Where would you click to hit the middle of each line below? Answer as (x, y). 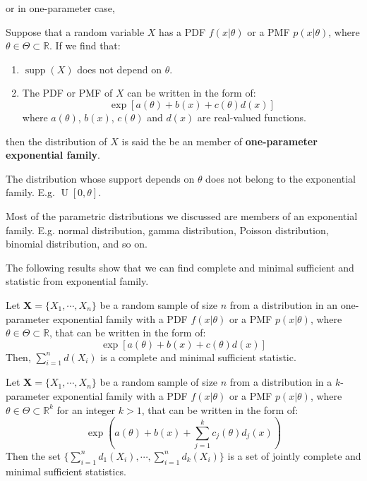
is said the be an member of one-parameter (219, 141)
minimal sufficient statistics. (66, 471)
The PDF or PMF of (67, 93)
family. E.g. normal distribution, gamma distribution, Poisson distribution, (167, 230)
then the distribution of (56, 141)
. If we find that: (85, 45)
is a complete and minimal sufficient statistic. (198, 357)
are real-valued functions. (252, 117)
